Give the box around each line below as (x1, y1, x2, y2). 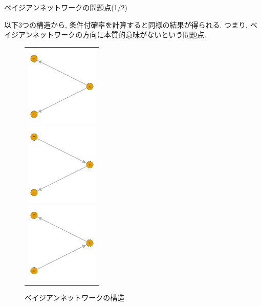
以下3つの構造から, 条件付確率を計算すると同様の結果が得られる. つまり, (4, 19, 248, 30)
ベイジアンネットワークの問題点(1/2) (4, 2, 128, 12)
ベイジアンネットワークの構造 (25, 292, 125, 303)
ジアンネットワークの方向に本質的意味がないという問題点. (11, 29, 207, 40)
